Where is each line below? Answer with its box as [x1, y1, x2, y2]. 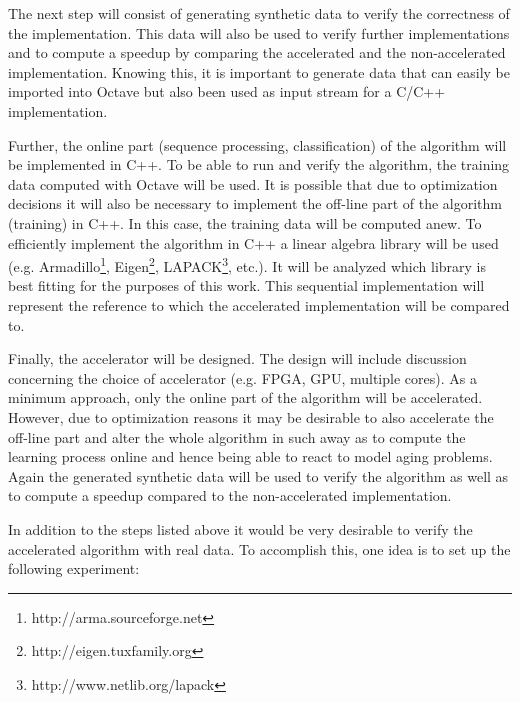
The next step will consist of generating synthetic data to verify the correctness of [8, 3, 510, 23]
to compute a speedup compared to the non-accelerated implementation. [8, 485, 452, 506]
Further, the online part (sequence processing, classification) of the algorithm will [8, 134, 507, 155]
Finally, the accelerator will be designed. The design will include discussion [8, 348, 467, 369]
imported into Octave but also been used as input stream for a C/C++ [8, 81, 446, 102]
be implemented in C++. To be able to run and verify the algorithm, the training [8, 154, 510, 175]
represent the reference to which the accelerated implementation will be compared [8, 294, 510, 315]
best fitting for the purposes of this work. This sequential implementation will [8, 275, 485, 296]
